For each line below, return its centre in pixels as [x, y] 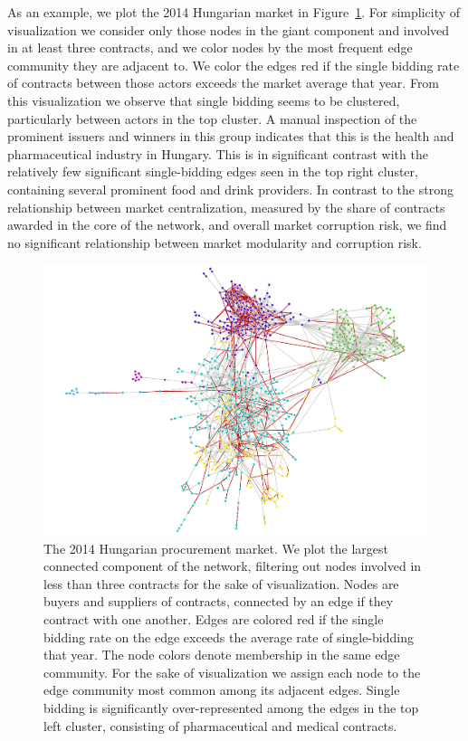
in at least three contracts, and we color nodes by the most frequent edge [210, 47]
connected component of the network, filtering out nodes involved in [233, 566]
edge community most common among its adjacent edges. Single [222, 690]
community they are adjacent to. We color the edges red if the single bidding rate [234, 65]
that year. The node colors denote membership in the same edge [222, 655]
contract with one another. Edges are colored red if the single [214, 618]
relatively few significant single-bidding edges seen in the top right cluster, [213, 171]
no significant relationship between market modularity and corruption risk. [215, 242]
